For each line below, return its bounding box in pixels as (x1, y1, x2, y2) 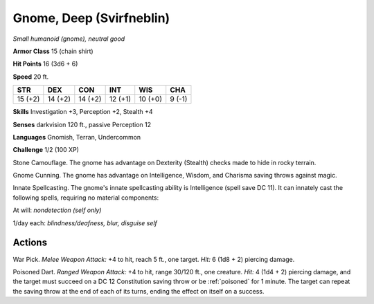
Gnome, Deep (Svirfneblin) (12, 10, 170, 26)
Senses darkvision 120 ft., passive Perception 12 (12, 120, 152, 129)
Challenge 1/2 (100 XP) (12, 146, 80, 154)
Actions (12, 237, 48, 249)
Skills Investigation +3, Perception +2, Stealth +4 (12, 108, 153, 116)
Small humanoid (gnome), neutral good (12, 35, 125, 43)
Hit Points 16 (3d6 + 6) (12, 59, 78, 68)
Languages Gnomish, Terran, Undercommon (12, 133, 141, 141)
